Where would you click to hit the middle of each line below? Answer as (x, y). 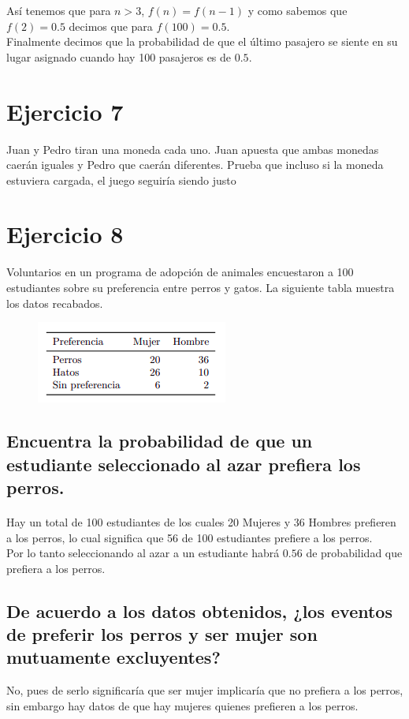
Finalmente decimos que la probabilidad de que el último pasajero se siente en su (202, 41)
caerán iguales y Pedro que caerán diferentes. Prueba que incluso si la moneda (195, 165)
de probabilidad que (354, 553)
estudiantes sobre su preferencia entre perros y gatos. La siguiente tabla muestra (201, 287)
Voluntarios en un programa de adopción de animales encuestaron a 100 (180, 272)
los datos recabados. (55, 303)
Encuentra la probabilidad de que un (160, 441)
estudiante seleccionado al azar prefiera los (184, 464)
